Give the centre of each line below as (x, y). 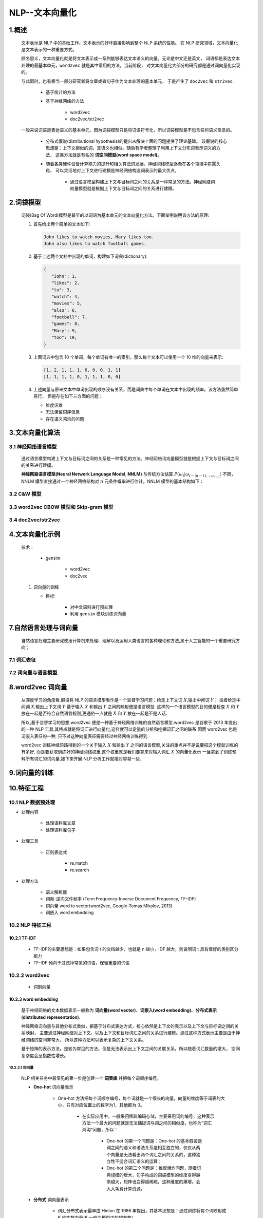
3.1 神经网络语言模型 (33, 447)
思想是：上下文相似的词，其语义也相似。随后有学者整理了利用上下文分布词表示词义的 (131, 148)
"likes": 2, (66, 283)
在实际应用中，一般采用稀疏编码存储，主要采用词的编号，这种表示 (148, 1116)
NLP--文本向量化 (43, 13)
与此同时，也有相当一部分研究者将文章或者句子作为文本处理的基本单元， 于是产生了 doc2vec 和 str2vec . (127, 81)
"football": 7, (69, 317)
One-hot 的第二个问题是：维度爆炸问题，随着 (152, 1168)
